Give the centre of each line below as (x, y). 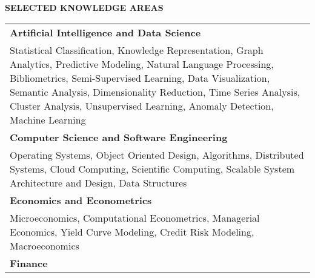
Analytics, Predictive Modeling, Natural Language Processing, (142, 64)
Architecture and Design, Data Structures (98, 182)
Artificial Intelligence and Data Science (105, 32)
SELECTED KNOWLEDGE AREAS (84, 7)
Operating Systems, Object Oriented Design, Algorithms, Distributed (157, 154)
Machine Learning (48, 119)
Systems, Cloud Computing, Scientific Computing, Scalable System (152, 168)
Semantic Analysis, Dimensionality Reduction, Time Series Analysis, (155, 91)
